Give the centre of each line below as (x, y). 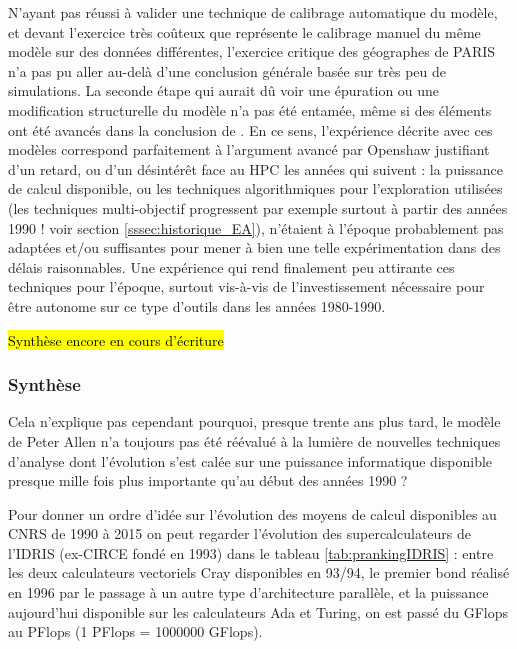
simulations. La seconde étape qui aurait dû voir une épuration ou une (224, 90)
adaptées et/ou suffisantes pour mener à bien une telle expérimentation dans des (254, 247)
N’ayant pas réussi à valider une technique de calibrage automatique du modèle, (253, 12)
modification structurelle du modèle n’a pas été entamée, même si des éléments (250, 109)
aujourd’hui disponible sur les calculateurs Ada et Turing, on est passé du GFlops (258, 611)
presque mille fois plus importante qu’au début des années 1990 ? (208, 480)
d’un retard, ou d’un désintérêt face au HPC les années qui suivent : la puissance (256, 168)
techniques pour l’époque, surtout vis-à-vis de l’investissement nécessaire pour (246, 286)
